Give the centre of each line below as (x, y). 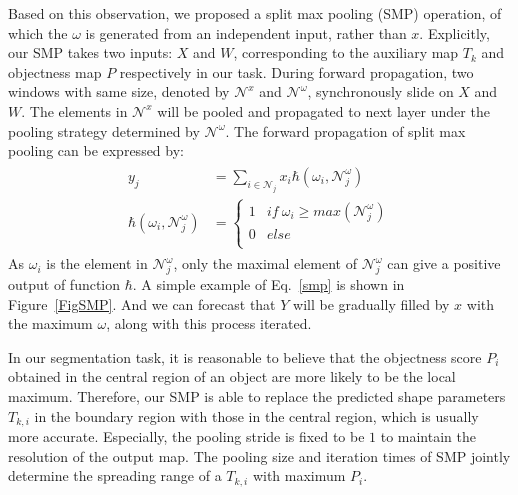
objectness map (55, 71)
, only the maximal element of (265, 263)
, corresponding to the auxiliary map (346, 52)
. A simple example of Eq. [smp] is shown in (268, 283)
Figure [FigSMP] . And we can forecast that (142, 303)
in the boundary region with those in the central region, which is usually (256, 415)
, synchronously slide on (380, 91)
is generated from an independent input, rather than (246, 32)
